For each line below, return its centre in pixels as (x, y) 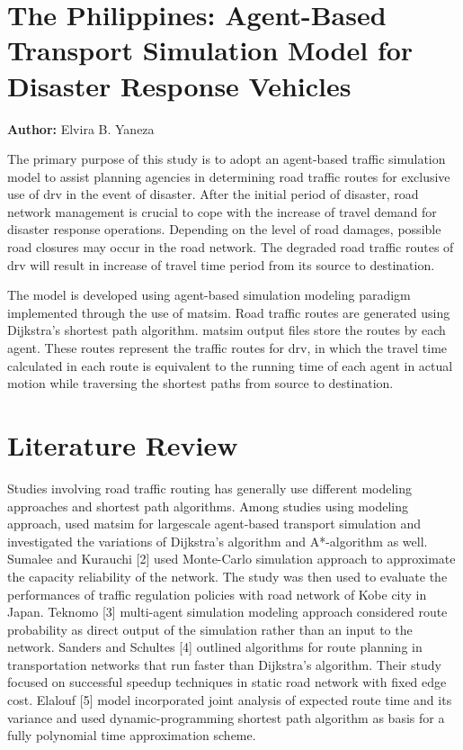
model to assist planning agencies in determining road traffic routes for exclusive (229, 176)
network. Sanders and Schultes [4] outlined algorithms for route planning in (215, 647)
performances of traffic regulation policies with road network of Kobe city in (217, 594)
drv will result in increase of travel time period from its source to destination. (221, 264)
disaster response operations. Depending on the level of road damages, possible (224, 229)
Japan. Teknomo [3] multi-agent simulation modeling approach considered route (227, 612)
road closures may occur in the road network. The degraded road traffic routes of (231, 247)
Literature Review (123, 445)
